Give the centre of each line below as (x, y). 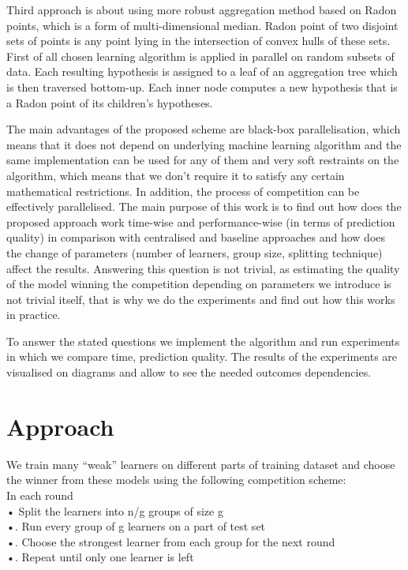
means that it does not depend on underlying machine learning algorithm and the (204, 144)
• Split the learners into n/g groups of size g (115, 510)
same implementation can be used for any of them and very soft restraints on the (203, 160)
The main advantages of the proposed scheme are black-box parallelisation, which (204, 129)
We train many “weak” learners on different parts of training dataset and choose (201, 464)
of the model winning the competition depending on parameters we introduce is (199, 284)
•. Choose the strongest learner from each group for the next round (171, 541)
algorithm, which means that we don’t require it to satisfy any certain (176, 175)
